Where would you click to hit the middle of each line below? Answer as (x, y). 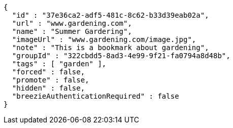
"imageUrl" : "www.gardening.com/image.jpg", (104, 39)
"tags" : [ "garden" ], (59, 64)
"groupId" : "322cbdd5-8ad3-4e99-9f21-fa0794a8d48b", (121, 56)
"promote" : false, (51, 80)
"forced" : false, (48, 72)
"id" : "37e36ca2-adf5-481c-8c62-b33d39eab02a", (110, 15)
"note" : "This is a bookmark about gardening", (110, 48)
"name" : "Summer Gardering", (72, 31)
